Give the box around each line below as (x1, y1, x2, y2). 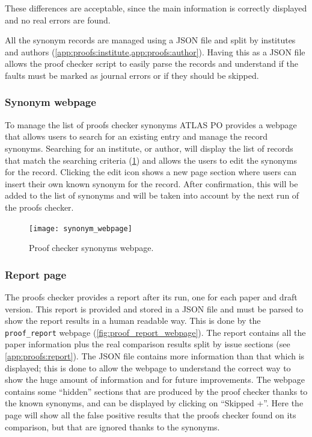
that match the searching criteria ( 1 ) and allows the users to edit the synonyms (5, 153, 297, 166)
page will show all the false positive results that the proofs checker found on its (5, 409, 296, 421)
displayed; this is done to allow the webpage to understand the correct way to (5, 361, 291, 374)
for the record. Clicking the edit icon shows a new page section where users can (5, 166, 297, 178)
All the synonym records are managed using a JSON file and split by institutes (5, 34, 296, 46)
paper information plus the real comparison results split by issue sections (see (5, 338, 290, 350)
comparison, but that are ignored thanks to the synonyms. (5, 420, 220, 433)
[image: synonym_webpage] (29, 224, 132, 233)
